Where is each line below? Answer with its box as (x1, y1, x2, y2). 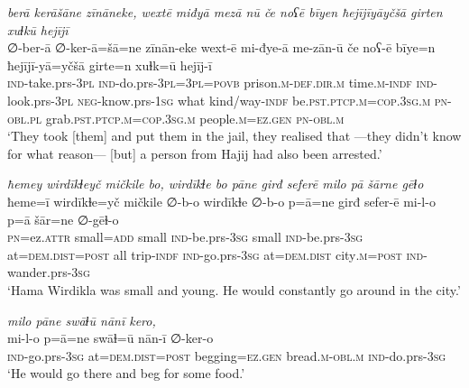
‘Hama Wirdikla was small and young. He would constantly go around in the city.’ (7, 280, 461, 299)
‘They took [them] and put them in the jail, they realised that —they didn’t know (7, 126, 462, 145)
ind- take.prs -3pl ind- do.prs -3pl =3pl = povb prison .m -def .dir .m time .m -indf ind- (7, 73, 437, 92)
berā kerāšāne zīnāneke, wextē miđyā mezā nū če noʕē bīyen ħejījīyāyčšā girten (7, 3, 443, 21)
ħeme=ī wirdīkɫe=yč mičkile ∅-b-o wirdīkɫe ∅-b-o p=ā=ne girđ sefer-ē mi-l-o (7, 191, 436, 210)
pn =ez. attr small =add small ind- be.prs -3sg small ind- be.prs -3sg (7, 227, 363, 246)
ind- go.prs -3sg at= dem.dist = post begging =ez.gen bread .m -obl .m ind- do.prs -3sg (7, 346, 446, 365)
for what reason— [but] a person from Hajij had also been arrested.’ (7, 143, 382, 162)
